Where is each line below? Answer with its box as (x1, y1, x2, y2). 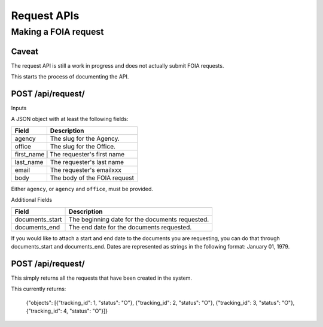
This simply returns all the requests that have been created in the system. (11, 274, 193, 281)
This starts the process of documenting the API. (11, 73, 129, 80)
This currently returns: (11, 285, 66, 293)
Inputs (11, 105, 27, 112)
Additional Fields (11, 196, 53, 204)
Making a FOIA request (11, 26, 104, 37)
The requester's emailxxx (50, 165, 122, 174)
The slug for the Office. (50, 142, 116, 150)
